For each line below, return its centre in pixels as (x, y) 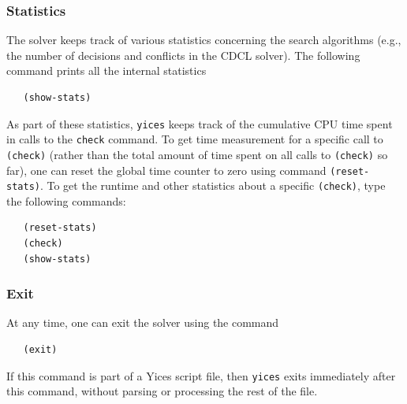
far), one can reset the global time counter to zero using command (166, 170)
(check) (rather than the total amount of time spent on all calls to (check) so (197, 154)
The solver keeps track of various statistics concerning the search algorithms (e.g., (204, 40)
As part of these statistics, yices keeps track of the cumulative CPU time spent (200, 123)
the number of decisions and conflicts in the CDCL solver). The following (183, 55)
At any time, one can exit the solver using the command (143, 322)
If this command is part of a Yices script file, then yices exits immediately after (201, 375)
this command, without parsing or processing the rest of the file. (162, 391)
